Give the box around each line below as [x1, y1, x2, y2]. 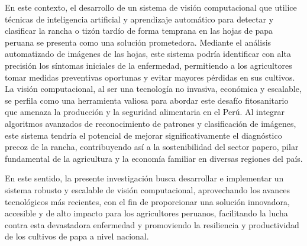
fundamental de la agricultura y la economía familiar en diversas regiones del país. [5, 152, 303, 164]
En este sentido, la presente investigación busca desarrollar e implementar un [5, 172, 284, 184]
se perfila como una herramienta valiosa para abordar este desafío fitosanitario [5, 94, 289, 106]
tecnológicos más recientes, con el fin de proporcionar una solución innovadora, [5, 195, 290, 207]
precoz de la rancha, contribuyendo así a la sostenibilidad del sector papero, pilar [5, 140, 299, 153]
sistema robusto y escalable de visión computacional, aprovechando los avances [5, 183, 290, 196]
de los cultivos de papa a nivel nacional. [5, 230, 149, 242]
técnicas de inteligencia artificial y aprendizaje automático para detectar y [5, 12, 274, 25]
